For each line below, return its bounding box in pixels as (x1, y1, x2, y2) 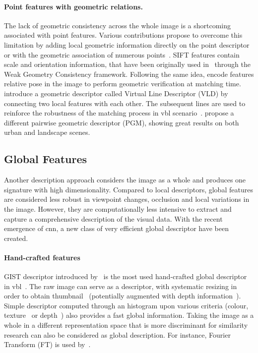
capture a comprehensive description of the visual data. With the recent (4, 213, 223, 224)
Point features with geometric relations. (4, 1, 143, 11)
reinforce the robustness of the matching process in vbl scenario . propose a (4, 108, 234, 118)
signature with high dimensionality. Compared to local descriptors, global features (4, 184, 253, 194)
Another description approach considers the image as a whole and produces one (4, 175, 246, 185)
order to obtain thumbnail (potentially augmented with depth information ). (4, 291, 241, 301)
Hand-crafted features (4, 252, 80, 262)
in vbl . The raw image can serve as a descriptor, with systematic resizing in (4, 281, 237, 291)
